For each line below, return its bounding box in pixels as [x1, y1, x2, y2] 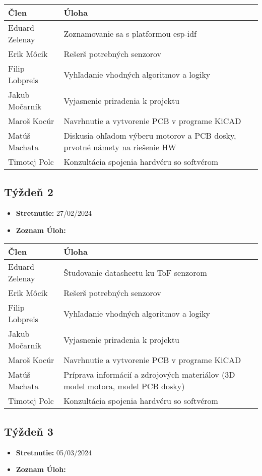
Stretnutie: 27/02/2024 [16, 208, 92, 218]
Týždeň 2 [4, 184, 53, 200]
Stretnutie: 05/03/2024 [16, 447, 92, 457]
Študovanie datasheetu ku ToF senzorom [63, 266, 207, 278]
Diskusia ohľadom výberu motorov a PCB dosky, [63, 130, 236, 141]
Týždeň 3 [4, 423, 53, 439]
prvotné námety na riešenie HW [63, 141, 176, 153]
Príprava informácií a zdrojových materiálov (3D [63, 369, 235, 381]
